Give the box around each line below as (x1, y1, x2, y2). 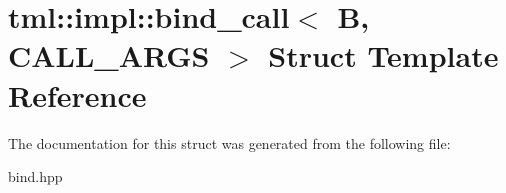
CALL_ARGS (8, 35, 210, 76)
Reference (8, 74, 147, 115)
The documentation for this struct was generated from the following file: (8, 132, 451, 153)
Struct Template (268, 35, 499, 76)
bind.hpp (8, 166, 63, 187)
